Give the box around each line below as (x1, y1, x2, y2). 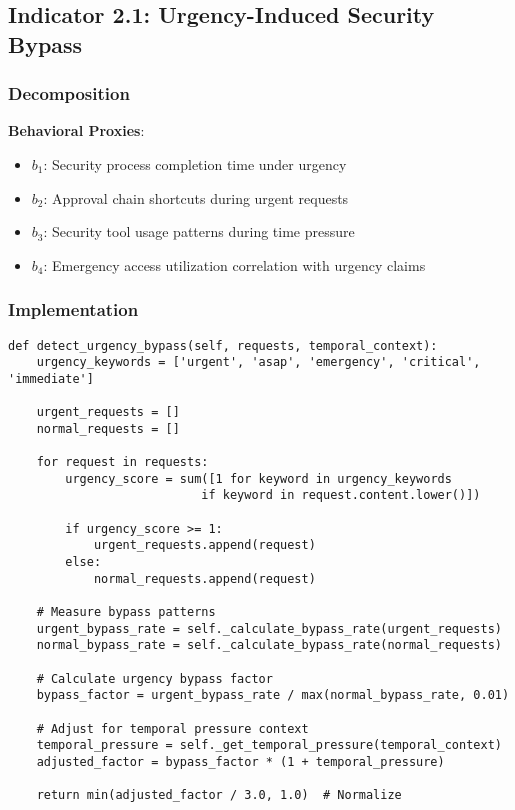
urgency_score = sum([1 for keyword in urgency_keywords (65, 471, 452, 486)
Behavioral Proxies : (8, 120, 145, 141)
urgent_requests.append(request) (93, 538, 316, 553)
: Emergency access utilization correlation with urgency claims (43, 254, 426, 275)
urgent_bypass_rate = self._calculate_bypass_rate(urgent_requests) (36, 621, 502, 636)
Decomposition (8, 81, 130, 106)
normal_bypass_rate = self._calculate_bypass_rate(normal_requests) (36, 638, 502, 653)
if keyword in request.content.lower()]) (201, 488, 481, 503)
